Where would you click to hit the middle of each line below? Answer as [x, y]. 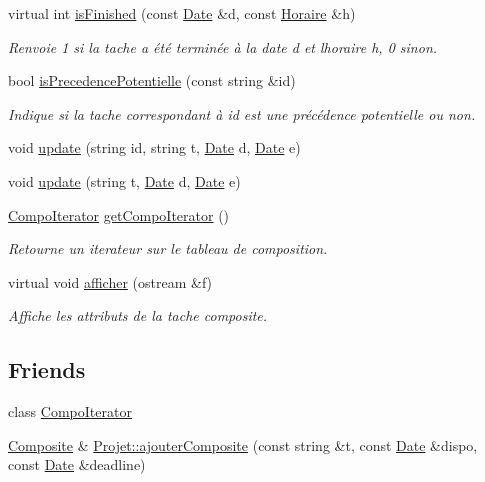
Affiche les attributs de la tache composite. [138, 315]
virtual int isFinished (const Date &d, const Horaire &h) [182, 13]
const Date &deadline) [77, 464]
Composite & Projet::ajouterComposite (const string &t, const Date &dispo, [243, 444]
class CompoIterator [70, 411]
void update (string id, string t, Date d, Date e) [154, 147]
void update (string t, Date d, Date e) [124, 180]
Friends [47, 369]
